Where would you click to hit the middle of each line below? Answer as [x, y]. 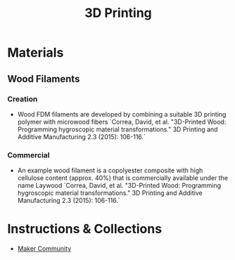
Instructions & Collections [85, 229]
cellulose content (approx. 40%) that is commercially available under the [123, 178]
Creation [23, 99]
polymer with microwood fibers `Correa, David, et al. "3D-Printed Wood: [122, 122]
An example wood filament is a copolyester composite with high [110, 170]
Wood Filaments [44, 79]
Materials [36, 53]
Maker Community [44, 249]
